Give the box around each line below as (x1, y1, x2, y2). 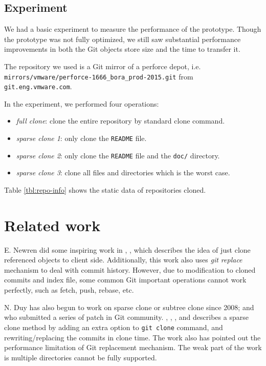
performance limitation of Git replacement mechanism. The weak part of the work (4, 342, 262, 353)
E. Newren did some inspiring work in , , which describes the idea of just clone (4, 244, 251, 255)
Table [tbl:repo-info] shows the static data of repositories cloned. (4, 184, 206, 195)
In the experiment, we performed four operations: (4, 98, 159, 109)
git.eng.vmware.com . (4, 81, 72, 92)
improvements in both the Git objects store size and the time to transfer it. (4, 44, 240, 54)
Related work (4, 214, 101, 235)
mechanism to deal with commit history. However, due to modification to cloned (4, 264, 256, 275)
